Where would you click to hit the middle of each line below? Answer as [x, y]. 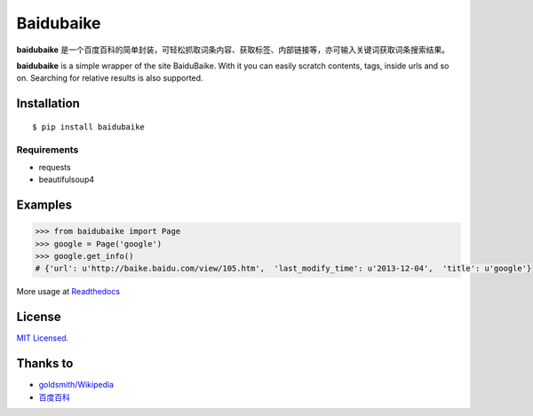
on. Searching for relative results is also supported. [110, 78]
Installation [48, 103]
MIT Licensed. [43, 338]
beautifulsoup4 [67, 180]
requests [55, 167]
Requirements [48, 149]
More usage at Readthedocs [68, 292]
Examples [44, 205]
